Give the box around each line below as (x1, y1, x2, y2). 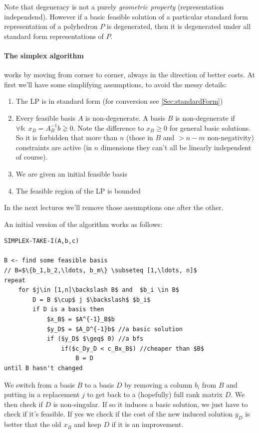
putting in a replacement (4, 389, 80, 400)
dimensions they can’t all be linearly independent (100, 142, 252, 152)
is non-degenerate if (175, 112, 235, 123)
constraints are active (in (15, 142, 92, 152)
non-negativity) (207, 132, 254, 143)
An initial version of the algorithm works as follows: (4, 218, 162, 229)
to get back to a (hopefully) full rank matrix (87, 389, 223, 400)
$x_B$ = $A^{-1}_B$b (46, 316, 115, 323)
